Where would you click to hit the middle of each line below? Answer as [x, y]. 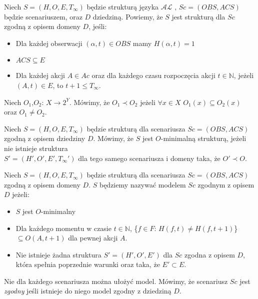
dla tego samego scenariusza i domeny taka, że [149, 158]
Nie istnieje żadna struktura [58, 254]
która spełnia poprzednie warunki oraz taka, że [88, 264]
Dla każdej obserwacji [49, 43]
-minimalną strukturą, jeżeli [203, 138]
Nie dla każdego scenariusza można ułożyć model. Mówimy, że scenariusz [116, 281]
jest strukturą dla [198, 16]
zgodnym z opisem [226, 184]
